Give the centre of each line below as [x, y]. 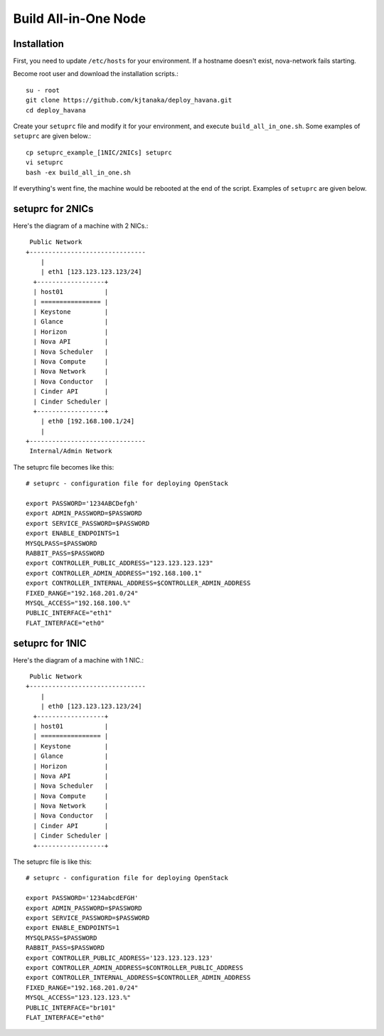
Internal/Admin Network [71, 451]
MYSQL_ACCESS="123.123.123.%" [79, 998]
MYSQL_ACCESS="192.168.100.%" [79, 603]
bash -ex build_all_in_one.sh [79, 172]
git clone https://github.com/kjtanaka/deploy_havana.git [129, 100]
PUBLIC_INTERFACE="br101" [71, 1008]
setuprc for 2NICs [53, 209]
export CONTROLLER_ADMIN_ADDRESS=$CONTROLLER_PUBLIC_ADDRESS [134, 967]
